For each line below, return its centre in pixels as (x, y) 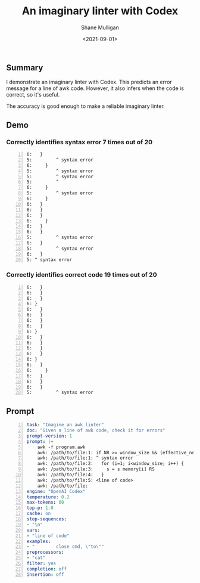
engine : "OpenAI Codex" (56, 491)
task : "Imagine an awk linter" (65, 425)
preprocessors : (45, 553)
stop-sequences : (47, 519)
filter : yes (41, 564)
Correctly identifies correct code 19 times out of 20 (82, 275)
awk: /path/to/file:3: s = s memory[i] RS (96, 469)
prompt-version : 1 (49, 436)
